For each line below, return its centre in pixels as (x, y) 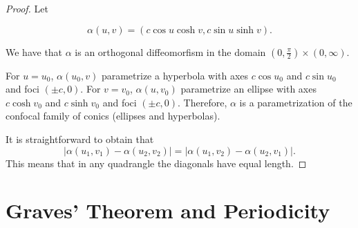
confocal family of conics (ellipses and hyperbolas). (113, 116)
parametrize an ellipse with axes (248, 89)
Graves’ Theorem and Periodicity (168, 210)
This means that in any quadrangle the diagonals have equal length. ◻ (156, 163)
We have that (34, 51)
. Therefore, (202, 102)
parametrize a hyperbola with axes (175, 75)
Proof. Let (27, 8)
